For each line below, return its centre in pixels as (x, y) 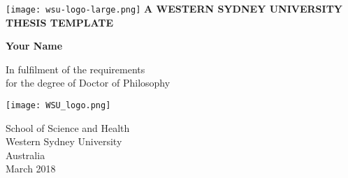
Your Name (34, 46)
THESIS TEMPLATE (60, 22)
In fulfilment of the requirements (75, 69)
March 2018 (31, 169)
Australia (26, 155)
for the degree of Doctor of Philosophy (88, 83)
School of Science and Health (68, 127)
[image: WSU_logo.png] (58, 106)
